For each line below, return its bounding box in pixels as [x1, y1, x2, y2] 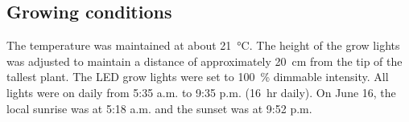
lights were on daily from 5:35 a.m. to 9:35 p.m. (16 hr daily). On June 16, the [6, 83, 396, 100]
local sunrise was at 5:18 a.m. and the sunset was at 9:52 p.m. [6, 100, 312, 116]
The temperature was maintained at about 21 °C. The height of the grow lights [6, 37, 400, 54]
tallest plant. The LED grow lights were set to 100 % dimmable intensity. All [6, 68, 389, 85]
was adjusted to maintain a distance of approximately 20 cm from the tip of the [6, 52, 403, 69]
